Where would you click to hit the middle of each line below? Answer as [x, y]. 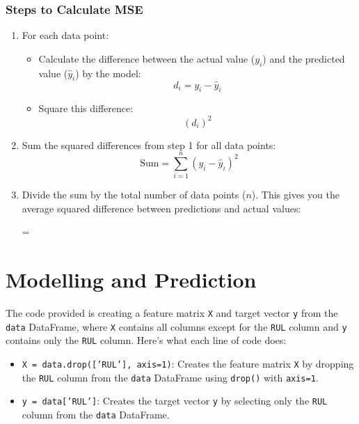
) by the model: [108, 73]
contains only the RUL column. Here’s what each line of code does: [146, 340]
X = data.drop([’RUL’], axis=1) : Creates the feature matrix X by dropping [188, 364]
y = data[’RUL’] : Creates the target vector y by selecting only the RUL [175, 401]
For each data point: [65, 35]
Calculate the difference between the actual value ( [147, 58]
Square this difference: [86, 108]
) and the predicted [304, 58]
